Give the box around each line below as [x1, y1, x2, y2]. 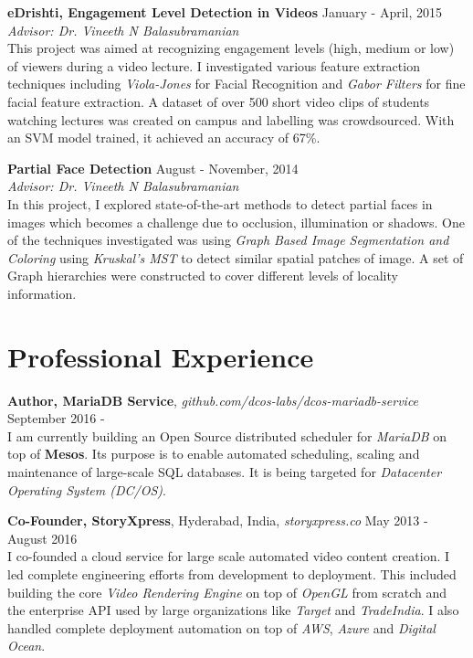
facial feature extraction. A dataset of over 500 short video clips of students [7, 91, 430, 111]
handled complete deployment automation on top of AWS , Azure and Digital [7, 618, 436, 637]
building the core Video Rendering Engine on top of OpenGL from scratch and [7, 582, 447, 601]
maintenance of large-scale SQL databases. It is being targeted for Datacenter [7, 462, 442, 481]
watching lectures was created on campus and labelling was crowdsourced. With [7, 110, 455, 129]
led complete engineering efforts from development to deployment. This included [7, 564, 457, 583]
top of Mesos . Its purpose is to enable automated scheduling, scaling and [7, 444, 420, 463]
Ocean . [7, 636, 46, 655]
